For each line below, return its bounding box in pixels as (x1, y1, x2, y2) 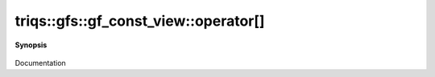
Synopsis (14, 40, 48, 50)
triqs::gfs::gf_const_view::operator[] (14, 12, 265, 30)
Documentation (14, 58, 66, 67)
